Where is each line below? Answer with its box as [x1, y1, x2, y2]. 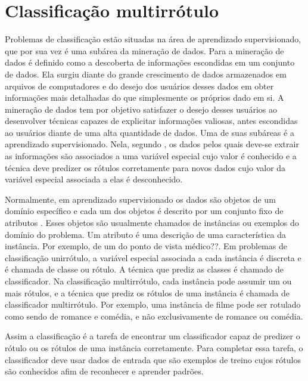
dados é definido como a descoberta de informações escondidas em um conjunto [5, 56, 295, 69]
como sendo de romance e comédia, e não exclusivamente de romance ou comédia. [5, 309, 303, 322]
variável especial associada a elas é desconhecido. [5, 173, 183, 185]
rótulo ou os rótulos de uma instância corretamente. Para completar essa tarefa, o [5, 341, 303, 354]
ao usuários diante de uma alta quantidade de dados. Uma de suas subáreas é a [5, 126, 294, 138]
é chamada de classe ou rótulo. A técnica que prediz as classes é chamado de [5, 263, 284, 275]
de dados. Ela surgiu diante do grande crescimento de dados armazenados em [5, 67, 287, 80]
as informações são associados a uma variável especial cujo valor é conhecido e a [5, 150, 297, 162]
